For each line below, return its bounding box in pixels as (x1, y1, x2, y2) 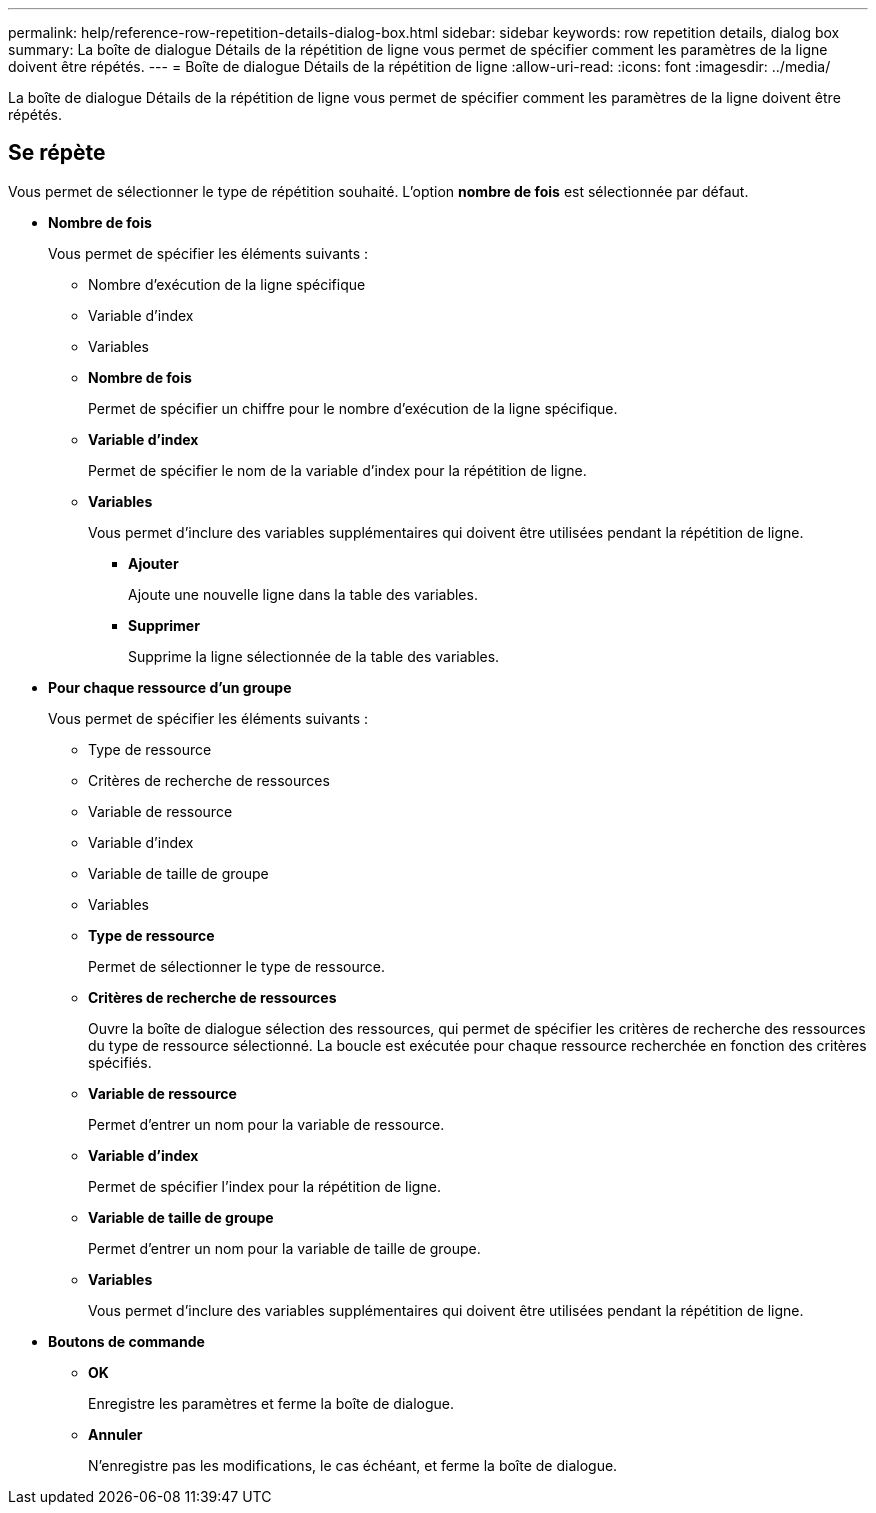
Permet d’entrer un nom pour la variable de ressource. (88, 1115, 445, 1133)
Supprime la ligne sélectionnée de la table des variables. (128, 647, 500, 665)
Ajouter (128, 554, 179, 572)
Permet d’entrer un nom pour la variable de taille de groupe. (88, 1239, 481, 1257)
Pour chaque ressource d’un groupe (48, 678, 292, 696)
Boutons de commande (48, 1332, 205, 1350)
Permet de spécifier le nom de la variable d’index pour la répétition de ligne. (88, 461, 587, 479)
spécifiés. (88, 1053, 152, 1071)
